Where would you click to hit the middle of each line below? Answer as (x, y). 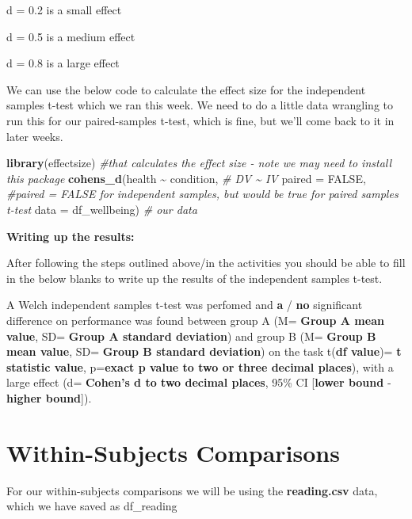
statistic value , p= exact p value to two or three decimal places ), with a (200, 366)
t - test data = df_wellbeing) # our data (102, 209)
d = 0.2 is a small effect (64, 10)
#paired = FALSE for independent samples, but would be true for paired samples (202, 194)
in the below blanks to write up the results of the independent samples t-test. (195, 278)
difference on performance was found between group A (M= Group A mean (195, 320)
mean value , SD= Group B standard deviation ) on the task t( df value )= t (204, 351)
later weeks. (35, 136)
